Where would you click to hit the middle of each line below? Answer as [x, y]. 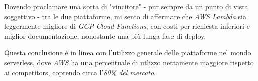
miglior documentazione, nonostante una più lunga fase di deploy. [105, 35]
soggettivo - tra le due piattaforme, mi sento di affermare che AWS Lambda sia [125, 16]
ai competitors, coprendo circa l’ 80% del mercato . [80, 72]
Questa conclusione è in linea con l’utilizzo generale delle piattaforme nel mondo [128, 53]
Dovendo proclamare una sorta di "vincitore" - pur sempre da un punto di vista [126, 6]
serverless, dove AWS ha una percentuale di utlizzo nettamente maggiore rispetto [129, 62]
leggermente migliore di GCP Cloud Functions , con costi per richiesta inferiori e [127, 26]
